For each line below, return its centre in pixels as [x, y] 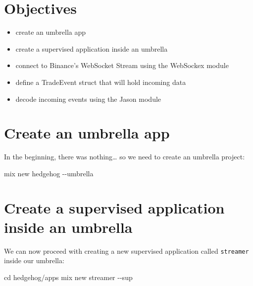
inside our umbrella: [34, 260]
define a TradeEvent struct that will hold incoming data [101, 82]
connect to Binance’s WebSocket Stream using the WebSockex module [122, 65]
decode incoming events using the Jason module [88, 99]
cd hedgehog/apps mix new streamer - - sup [68, 277]
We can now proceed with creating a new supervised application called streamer [126, 250]
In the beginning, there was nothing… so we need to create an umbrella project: [125, 157]
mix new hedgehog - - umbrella [49, 173]
